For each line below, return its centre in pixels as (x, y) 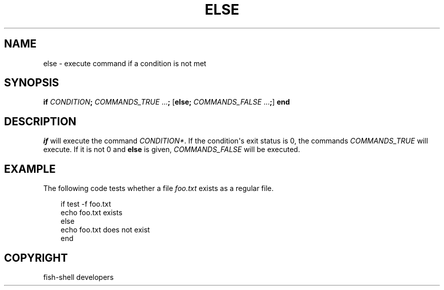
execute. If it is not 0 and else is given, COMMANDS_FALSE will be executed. (172, 150)
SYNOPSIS (32, 83)
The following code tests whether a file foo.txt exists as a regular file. (158, 188)
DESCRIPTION (40, 121)
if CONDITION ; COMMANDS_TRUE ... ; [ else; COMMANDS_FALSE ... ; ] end (166, 102)
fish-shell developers (79, 277)
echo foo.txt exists (91, 213)
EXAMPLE (30, 169)
